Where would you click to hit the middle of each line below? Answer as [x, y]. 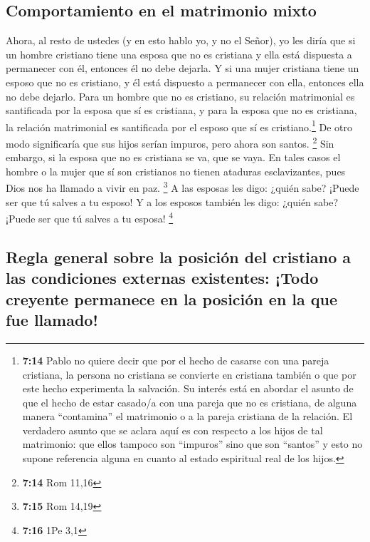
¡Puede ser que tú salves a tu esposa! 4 [90, 217]
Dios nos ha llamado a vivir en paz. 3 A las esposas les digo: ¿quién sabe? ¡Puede [183, 187]
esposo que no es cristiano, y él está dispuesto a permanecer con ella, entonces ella [185, 82]
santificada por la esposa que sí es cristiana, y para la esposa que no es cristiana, [181, 110]
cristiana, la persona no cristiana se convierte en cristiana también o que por [189, 374]
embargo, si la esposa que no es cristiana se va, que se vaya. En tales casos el [173, 157]
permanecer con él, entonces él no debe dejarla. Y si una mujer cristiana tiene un [183, 68]
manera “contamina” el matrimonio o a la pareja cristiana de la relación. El [187, 416]
